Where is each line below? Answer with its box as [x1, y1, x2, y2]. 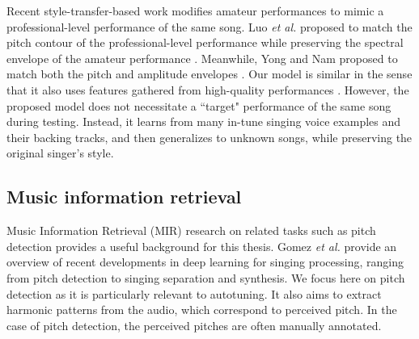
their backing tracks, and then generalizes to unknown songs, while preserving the [6, 128, 413, 145]
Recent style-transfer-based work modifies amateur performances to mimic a [6, 2, 384, 19]
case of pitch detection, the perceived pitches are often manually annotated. [6, 316, 382, 333]
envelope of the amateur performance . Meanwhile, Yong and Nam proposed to [6, 49, 398, 66]
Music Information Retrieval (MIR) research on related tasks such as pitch [6, 222, 376, 239]
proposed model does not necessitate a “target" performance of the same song [6, 97, 391, 114]
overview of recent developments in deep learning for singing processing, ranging [6, 253, 404, 270]
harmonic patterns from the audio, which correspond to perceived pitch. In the [6, 301, 397, 318]
